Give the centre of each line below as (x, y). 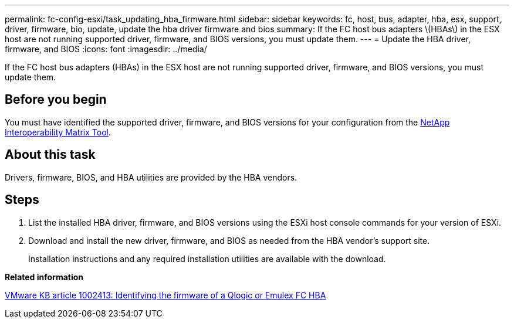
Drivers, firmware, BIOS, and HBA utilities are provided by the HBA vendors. (151, 177)
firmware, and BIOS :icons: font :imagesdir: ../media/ (106, 49)
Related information (44, 277)
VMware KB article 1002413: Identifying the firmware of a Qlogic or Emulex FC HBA (165, 295)
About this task (50, 155)
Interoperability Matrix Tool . (58, 132)
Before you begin (56, 100)
